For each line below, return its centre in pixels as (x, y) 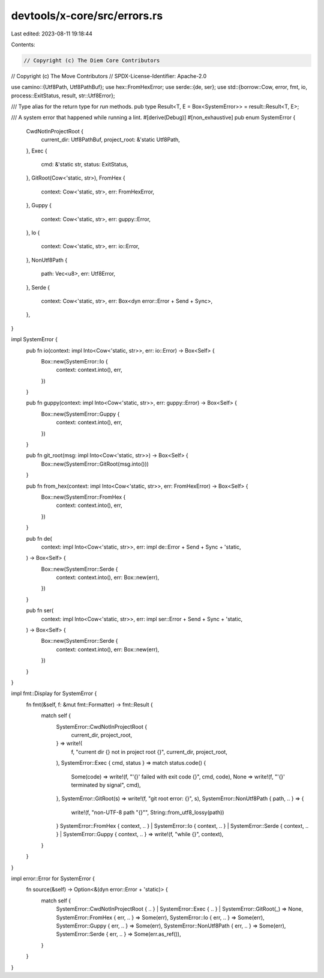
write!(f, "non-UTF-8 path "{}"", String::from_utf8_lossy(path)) (148, 812)
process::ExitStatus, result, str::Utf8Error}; (63, 96)
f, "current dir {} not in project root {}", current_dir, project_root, (149, 752)
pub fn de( (39, 538)
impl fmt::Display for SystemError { (54, 693)
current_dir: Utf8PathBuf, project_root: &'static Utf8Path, (110, 140)
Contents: (23, 44)
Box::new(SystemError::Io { (74, 361)
